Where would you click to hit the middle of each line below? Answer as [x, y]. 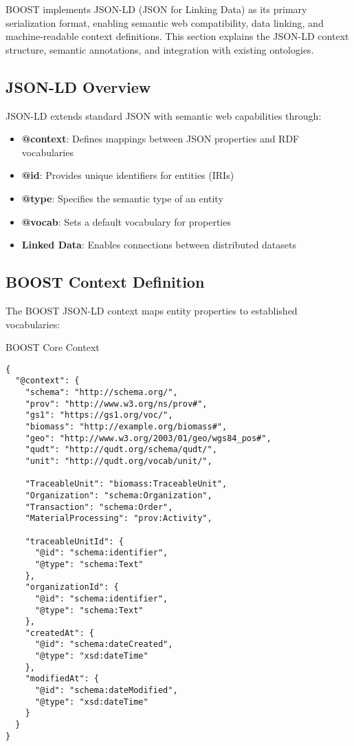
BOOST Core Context [53, 347]
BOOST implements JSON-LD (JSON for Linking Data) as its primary [156, 9]
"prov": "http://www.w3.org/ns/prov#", [116, 404]
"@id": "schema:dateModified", [106, 691]
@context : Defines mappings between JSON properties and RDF [161, 139]
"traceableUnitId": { [74, 541]
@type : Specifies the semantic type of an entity [122, 198]
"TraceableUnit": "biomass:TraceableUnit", [126, 484]
